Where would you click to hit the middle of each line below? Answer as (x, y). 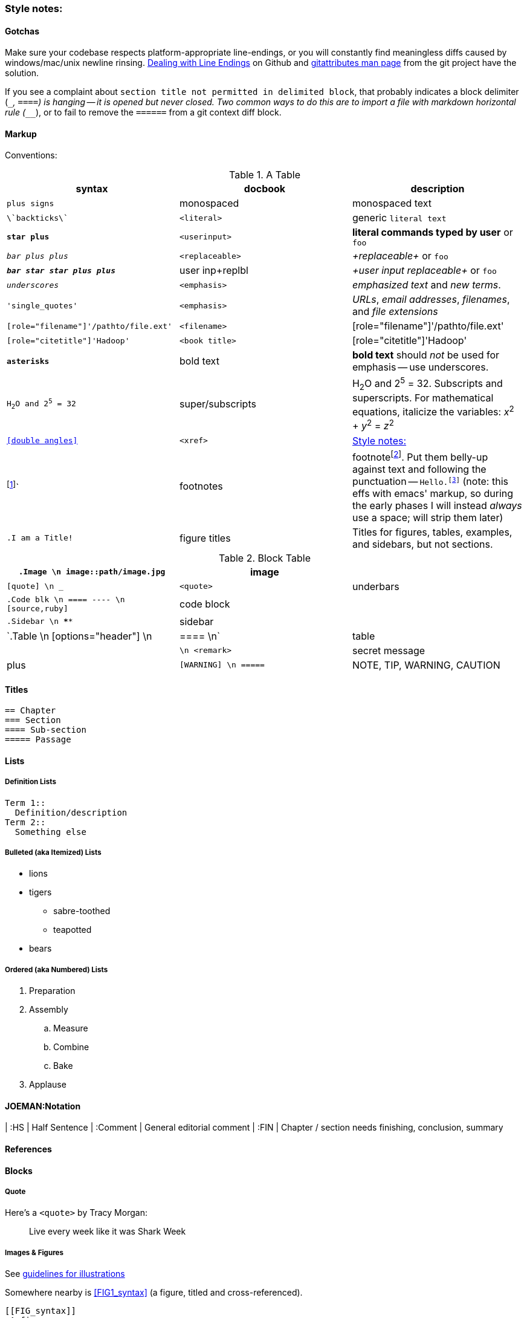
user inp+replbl (214, 271)
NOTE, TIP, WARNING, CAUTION (426, 665)
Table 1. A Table (265, 175)
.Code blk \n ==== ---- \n (66, 599)
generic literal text (399, 218)
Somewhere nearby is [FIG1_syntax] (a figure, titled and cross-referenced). (154, 1293)
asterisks (28, 361)
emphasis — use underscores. (420, 367)
